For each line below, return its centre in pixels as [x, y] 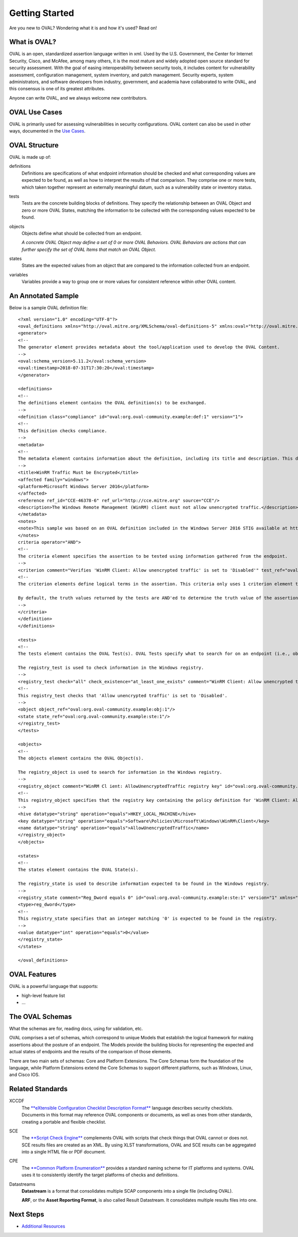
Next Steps [27, 1214]
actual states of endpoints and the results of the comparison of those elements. [91, 1052]
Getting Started [42, 13]
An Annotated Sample [44, 296]
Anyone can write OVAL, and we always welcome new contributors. [78, 98]
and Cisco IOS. [24, 1075]
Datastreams [22, 1184]
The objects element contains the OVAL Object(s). [81, 758]
